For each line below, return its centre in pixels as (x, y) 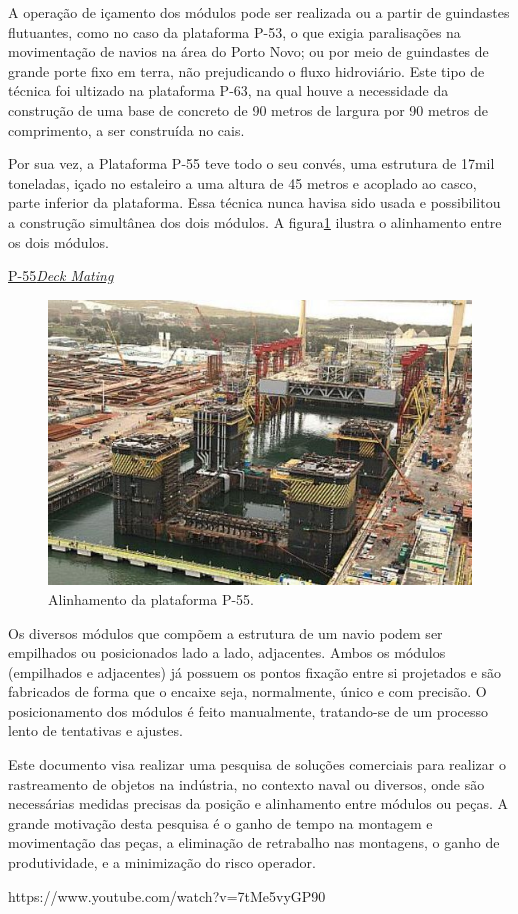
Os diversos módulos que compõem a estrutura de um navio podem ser (225, 632)
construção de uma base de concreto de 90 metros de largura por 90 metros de (248, 109)
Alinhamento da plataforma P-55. (151, 598)
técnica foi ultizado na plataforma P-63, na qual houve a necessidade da (228, 90)
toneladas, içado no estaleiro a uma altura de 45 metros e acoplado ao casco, (242, 182)
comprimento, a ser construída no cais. (126, 129)
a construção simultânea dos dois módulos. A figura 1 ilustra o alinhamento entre (255, 221)
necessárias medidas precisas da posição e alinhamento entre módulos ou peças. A (258, 803)
